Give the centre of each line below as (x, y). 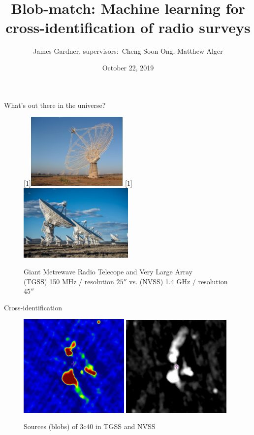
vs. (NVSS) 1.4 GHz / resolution (178, 281)
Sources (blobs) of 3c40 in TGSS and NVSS (90, 426)
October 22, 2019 (128, 67)
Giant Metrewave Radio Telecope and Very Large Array (108, 271)
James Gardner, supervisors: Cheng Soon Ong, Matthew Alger (128, 51)
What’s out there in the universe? (55, 105)
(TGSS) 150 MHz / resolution (69, 281)
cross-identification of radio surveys (128, 27)
